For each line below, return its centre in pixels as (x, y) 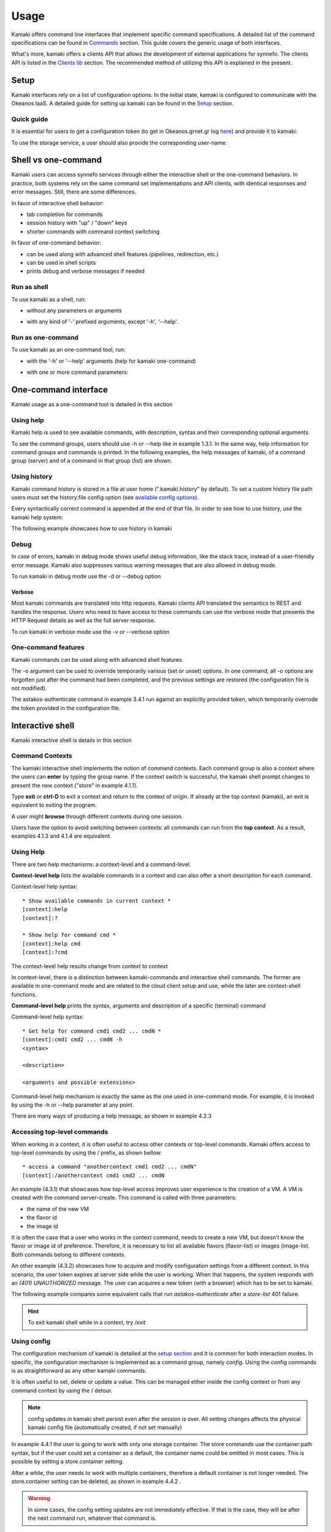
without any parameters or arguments (74, 310)
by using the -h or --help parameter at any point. (73, 1105)
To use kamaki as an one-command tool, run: (68, 350)
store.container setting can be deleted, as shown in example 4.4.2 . (96, 1481)
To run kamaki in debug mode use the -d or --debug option (86, 577)
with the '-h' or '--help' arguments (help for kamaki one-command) (111, 361)
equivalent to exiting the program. (54, 805)
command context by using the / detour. (62, 1390)
